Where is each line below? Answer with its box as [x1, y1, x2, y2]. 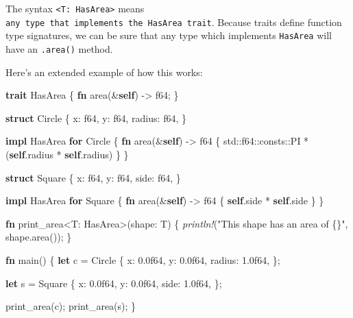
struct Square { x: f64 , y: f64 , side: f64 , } [5, 170, 181, 184]
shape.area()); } [5, 230, 72, 244]
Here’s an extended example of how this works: [5, 64, 203, 79]
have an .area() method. [5, 41, 113, 56]
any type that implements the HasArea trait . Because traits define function [5, 14, 342, 29]
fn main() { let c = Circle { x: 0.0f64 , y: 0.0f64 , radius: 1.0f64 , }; [5, 252, 280, 267]
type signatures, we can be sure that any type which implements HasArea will [5, 28, 332, 42]
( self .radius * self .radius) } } [5, 147, 129, 161]
